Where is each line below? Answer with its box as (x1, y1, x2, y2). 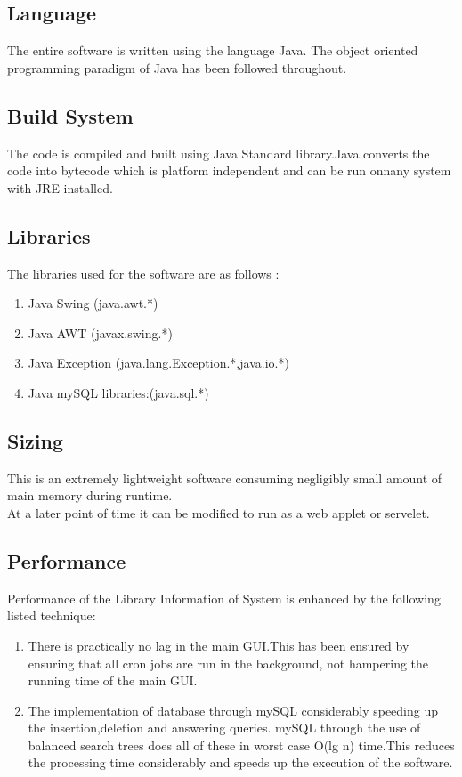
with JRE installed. (7, 178, 113, 197)
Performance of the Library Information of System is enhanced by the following (7, 588, 441, 607)
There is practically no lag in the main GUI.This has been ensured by (28, 635, 409, 654)
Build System (7, 101, 134, 129)
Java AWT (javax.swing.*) (28, 323, 173, 342)
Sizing (7, 426, 64, 454)
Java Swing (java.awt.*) (28, 294, 158, 312)
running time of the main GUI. (28, 671, 198, 690)
